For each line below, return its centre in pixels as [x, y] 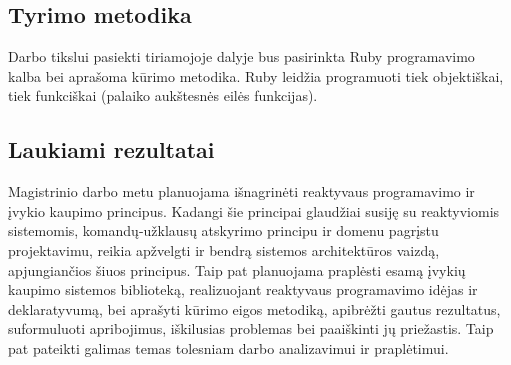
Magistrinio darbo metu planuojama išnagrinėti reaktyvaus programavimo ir [241, 191]
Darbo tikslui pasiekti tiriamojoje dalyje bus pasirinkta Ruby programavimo [241, 56]
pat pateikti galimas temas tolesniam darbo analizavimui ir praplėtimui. [228, 347]
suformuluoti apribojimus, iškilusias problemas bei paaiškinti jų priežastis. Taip [251, 328]
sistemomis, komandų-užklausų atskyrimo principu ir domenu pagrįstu [223, 230]
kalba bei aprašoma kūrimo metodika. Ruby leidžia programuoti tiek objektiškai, [256, 75]
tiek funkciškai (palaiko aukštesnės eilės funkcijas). [163, 95]
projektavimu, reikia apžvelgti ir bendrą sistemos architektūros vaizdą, [224, 249]
